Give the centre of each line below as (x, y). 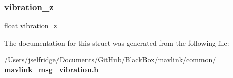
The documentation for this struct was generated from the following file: (117, 42)
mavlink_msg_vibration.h (51, 69)
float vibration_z (31, 26)
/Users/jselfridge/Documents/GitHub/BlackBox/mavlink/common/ (110, 60)
